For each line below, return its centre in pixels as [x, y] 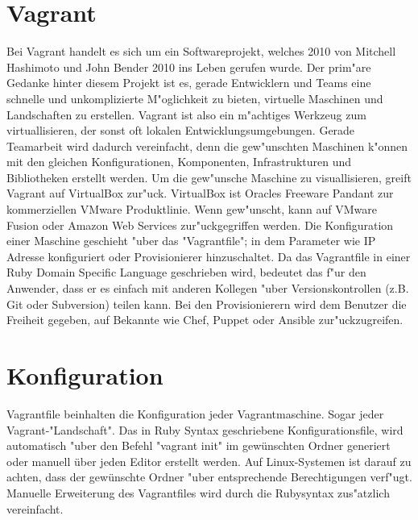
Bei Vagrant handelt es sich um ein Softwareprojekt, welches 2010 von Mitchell [201, 51]
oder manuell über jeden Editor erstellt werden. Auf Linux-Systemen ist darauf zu [209, 461]
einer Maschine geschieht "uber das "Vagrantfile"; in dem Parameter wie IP [191, 241]
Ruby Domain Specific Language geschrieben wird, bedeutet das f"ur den [186, 272]
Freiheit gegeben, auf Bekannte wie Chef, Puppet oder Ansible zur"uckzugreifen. [205, 320]
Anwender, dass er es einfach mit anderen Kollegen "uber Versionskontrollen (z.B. [208, 288]
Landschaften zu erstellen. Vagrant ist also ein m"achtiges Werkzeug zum [186, 114]
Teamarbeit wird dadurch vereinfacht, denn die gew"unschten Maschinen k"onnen [207, 146]
